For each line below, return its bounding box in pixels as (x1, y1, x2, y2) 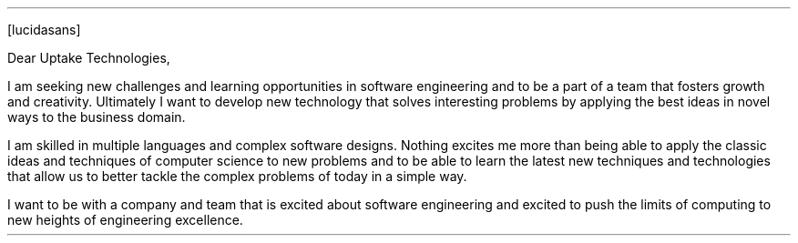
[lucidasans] (7, 22, 81, 37)
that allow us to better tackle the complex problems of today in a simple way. (7, 168, 467, 184)
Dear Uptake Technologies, (7, 50, 170, 66)
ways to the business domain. (7, 109, 186, 125)
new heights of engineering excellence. (7, 212, 243, 228)
